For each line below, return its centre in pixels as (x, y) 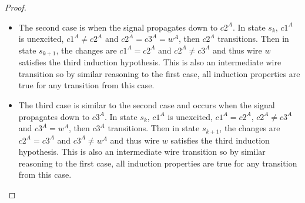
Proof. (16, 7)
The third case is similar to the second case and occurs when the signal (147, 105)
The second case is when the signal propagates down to (118, 27)
